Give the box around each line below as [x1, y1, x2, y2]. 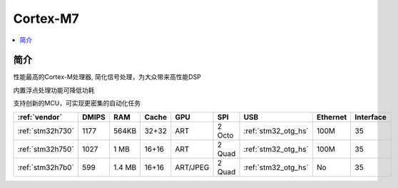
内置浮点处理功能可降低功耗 [13, 85, 95, 94]
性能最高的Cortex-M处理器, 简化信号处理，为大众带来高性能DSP [13, 73, 201, 81]
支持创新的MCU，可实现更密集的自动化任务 [13, 99, 141, 108]
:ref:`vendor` [17, 112, 63, 122]
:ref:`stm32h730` [17, 125, 74, 135]
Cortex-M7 [13, 11, 80, 26]
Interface [354, 112, 387, 122]
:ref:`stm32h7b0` [17, 162, 75, 172]
